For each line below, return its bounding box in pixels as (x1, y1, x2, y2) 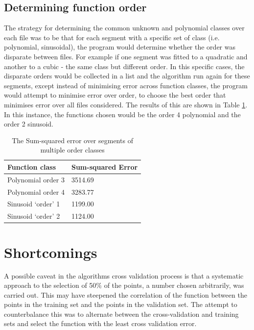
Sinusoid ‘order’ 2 (7, 211, 60, 221)
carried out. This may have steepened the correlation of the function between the (4, 289, 247, 300)
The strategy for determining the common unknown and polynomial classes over (4, 23, 245, 33)
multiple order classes (40, 145, 105, 155)
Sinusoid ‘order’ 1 (7, 199, 60, 209)
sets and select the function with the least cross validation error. (4, 318, 197, 329)
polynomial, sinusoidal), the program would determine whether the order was (4, 42, 235, 52)
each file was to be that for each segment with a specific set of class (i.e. (4, 32, 220, 42)
